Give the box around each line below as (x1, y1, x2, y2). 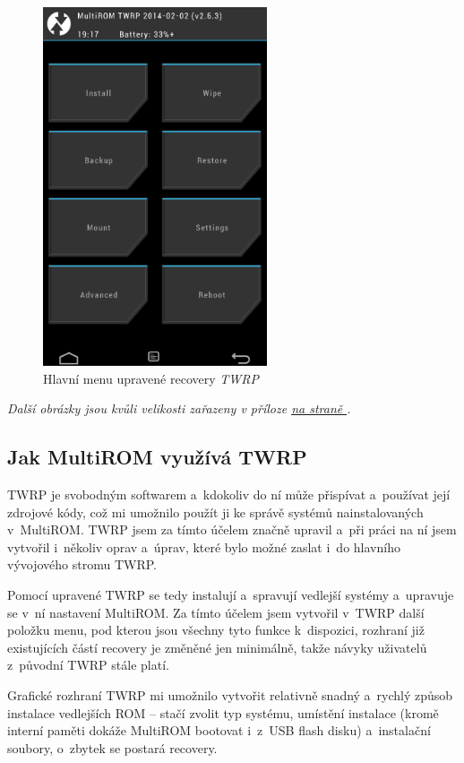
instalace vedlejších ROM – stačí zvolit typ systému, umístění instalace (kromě (7, 703, 439, 722)
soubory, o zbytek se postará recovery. (7, 738, 218, 757)
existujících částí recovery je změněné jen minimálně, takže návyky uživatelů (7, 637, 427, 656)
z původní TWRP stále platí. (7, 655, 169, 674)
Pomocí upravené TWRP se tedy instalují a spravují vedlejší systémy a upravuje (7, 585, 454, 603)
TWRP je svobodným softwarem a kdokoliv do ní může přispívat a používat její (7, 484, 451, 503)
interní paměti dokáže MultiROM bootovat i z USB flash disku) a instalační (7, 721, 431, 740)
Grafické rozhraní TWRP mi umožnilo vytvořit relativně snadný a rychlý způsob (7, 685, 453, 704)
